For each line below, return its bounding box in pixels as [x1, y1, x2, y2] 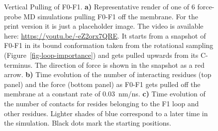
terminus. [4, 59, 33, 70]
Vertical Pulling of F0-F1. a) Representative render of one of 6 [4, 1, 195, 11]
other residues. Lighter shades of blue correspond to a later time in [4, 108, 208, 118]
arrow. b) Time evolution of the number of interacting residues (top [4, 69, 212, 80]
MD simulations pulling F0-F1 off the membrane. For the [23, 11, 198, 21]
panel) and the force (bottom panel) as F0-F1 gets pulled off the [4, 79, 201, 89]
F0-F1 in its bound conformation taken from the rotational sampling [4, 40, 214, 50]
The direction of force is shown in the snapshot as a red [34, 59, 205, 70]
